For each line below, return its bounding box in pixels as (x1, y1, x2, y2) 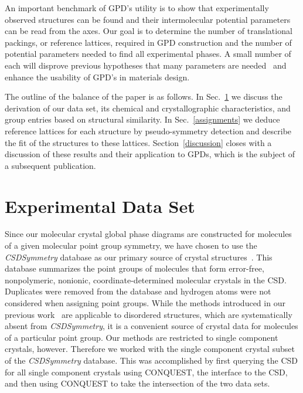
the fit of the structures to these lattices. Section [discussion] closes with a (5, 136, 272, 148)
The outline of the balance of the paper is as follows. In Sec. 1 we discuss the (5, 90, 282, 103)
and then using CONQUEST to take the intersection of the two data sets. (5, 377, 270, 389)
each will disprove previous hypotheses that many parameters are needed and (5, 59, 287, 71)
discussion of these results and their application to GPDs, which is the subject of (5, 148, 295, 160)
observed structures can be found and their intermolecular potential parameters (5, 13, 291, 25)
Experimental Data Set (5, 194, 195, 218)
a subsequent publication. (5, 159, 96, 171)
